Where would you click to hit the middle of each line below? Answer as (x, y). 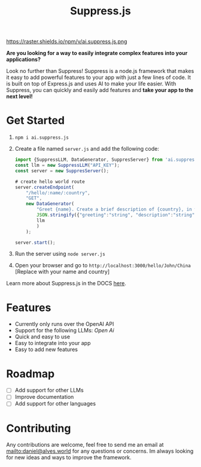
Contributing (39, 428)
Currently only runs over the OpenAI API (64, 324)
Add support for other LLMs (49, 390)
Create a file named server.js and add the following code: (87, 149)
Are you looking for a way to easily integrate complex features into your (97, 53)
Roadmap (31, 373)
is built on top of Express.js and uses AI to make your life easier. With (91, 84)
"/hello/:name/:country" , (58, 193)
